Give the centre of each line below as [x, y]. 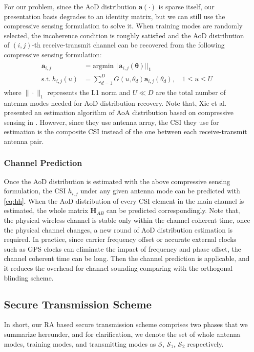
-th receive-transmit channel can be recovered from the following [128, 45]
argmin [103, 66]
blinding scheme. [29, 277]
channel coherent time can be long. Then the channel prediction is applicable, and [127, 258]
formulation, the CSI [35, 191]
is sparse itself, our [186, 6]
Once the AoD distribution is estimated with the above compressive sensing [117, 181]
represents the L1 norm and [89, 92]
